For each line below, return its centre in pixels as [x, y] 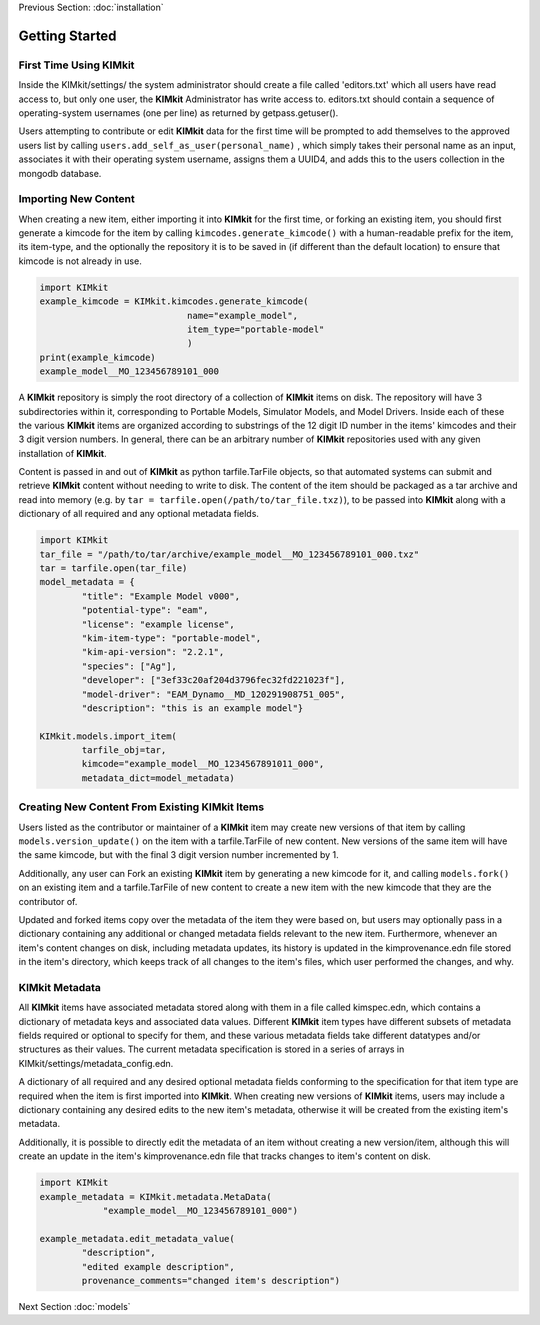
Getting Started [67, 35]
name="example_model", [242, 315]
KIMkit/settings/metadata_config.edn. [96, 1063]
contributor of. [48, 901]
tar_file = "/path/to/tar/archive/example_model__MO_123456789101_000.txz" [229, 554]
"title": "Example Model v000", [160, 596]
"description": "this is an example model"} [192, 708]
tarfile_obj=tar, [124, 750]
